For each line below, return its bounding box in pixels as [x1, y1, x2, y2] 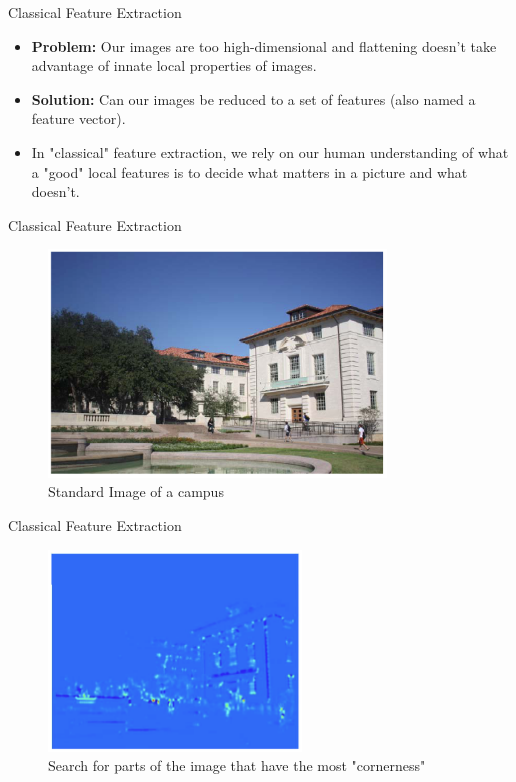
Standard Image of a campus [48, 481, 224, 502]
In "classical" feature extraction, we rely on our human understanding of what [31, 141, 509, 162]
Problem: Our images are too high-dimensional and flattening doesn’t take [31, 35, 497, 56]
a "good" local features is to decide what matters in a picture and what [31, 161, 468, 182]
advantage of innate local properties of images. [31, 55, 317, 76]
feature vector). [31, 108, 126, 129]
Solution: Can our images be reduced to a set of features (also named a [31, 88, 476, 109]
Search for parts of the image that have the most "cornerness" [48, 755, 426, 776]
